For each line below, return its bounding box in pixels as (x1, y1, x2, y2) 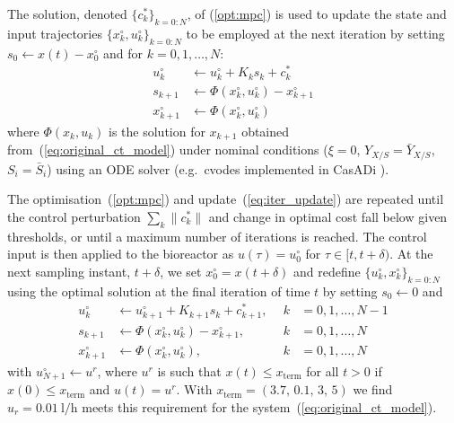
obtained (241, 121, 290, 140)
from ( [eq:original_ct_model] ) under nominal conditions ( (7, 140, 328, 159)
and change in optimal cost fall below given (208, 207, 448, 225)
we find (353, 380, 393, 399)
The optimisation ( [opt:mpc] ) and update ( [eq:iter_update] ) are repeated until (7, 189, 444, 208)
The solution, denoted (7, 4, 127, 22)
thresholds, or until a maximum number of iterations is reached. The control (7, 226, 427, 245)
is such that (157, 361, 222, 380)
